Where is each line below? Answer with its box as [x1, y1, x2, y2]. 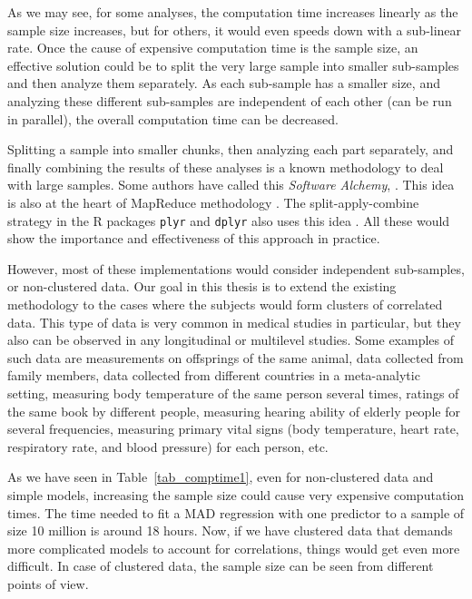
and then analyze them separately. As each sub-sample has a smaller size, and [7, 74, 440, 93]
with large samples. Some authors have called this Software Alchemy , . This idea [7, 175, 455, 194]
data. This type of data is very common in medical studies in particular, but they [7, 312, 461, 331]
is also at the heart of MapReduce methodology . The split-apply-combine [7, 192, 419, 211]
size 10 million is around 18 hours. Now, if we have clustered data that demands [7, 521, 453, 540]
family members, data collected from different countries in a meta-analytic [7, 366, 420, 385]
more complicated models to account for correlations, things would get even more [7, 538, 460, 557]
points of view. [7, 574, 89, 593]
